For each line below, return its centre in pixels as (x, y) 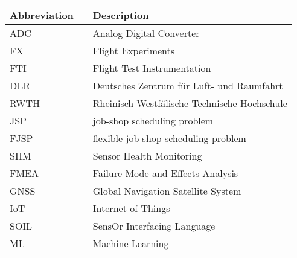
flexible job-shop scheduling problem (169, 138)
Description (121, 15)
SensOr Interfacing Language (154, 226)
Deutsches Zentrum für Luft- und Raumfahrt (188, 85)
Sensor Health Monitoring (147, 156)
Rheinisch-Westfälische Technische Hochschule (190, 103)
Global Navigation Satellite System (167, 191)
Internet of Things (131, 208)
